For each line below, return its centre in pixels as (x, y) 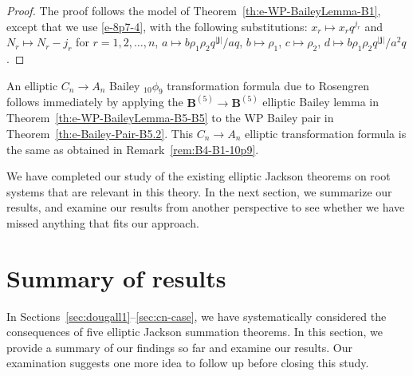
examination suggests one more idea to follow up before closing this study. (188, 363)
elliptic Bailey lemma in (321, 102)
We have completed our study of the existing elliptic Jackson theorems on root (199, 176)
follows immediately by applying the (95, 102)
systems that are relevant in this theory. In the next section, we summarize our (199, 191)
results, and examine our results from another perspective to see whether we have (206, 207)
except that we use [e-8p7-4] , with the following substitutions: (157, 26)
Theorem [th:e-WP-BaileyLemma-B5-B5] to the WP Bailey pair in (170, 118)
